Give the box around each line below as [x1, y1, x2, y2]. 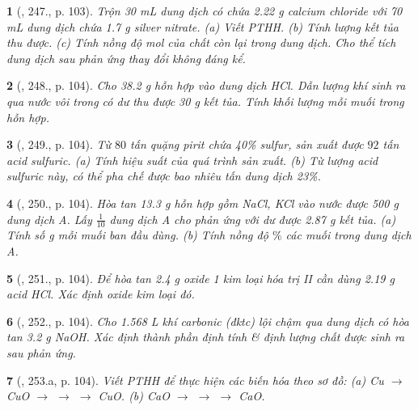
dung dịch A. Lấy [6, 210, 92, 227]
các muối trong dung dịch [285, 226, 412, 243]
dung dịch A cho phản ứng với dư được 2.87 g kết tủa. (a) [109, 210, 396, 227]
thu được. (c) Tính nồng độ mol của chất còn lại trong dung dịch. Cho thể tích [6, 34, 396, 51]
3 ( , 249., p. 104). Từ [6, 136, 112, 153]
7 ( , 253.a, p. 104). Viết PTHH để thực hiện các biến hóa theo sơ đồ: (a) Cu [6, 371, 384, 388]
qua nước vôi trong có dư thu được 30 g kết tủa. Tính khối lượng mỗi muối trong [6, 92, 404, 109]
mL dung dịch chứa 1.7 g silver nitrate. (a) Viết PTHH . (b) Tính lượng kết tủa [6, 18, 399, 35]
